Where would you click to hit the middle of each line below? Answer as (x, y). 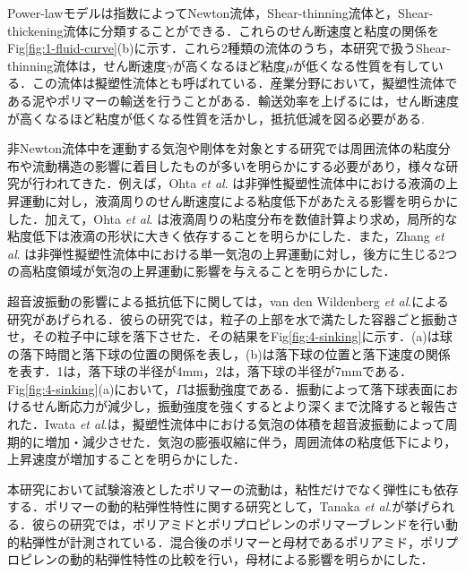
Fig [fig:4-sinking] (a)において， (91, 388)
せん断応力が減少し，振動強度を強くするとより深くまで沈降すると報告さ (245, 406)
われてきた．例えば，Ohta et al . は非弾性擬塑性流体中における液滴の (245, 183)
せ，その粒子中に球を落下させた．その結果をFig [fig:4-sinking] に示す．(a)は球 (230, 336)
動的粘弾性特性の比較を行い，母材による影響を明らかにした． (251, 559)
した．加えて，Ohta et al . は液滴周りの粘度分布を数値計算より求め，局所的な (233, 218)
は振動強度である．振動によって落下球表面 (308, 388)
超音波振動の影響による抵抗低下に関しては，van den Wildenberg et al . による (228, 300)
